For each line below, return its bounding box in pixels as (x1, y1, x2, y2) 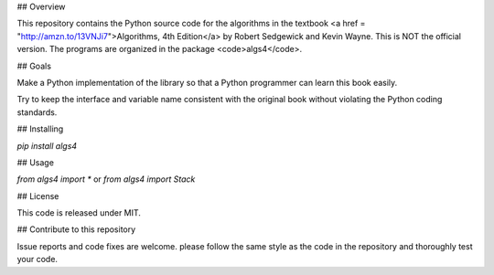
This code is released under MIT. (16, 207, 142, 218)
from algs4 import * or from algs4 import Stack (16, 174, 196, 185)
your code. (16, 254, 59, 265)
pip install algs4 (16, 140, 78, 151)
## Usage (16, 156, 55, 168)
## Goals (16, 60, 52, 71)
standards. (16, 106, 58, 118)
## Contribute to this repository (16, 224, 136, 235)
